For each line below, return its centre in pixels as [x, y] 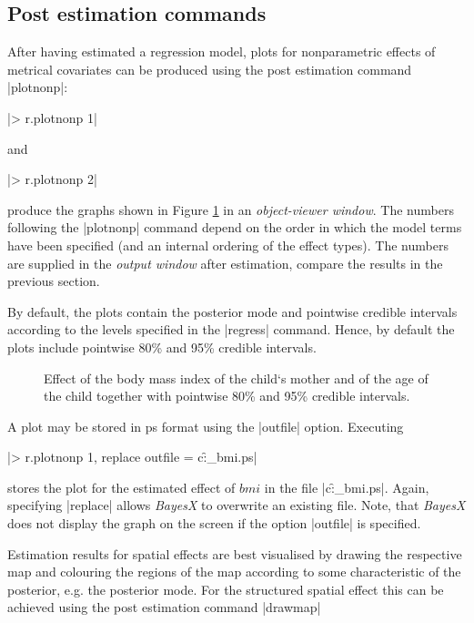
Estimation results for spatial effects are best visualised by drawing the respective [235, 553]
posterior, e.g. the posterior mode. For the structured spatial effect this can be [226, 589]
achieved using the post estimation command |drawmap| [164, 607]
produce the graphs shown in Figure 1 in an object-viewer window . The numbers [231, 209]
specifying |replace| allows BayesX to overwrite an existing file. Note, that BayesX [237, 505]
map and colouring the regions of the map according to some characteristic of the [234, 572]
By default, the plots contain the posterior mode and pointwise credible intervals [232, 311]
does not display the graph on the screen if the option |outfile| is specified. [214, 523]
